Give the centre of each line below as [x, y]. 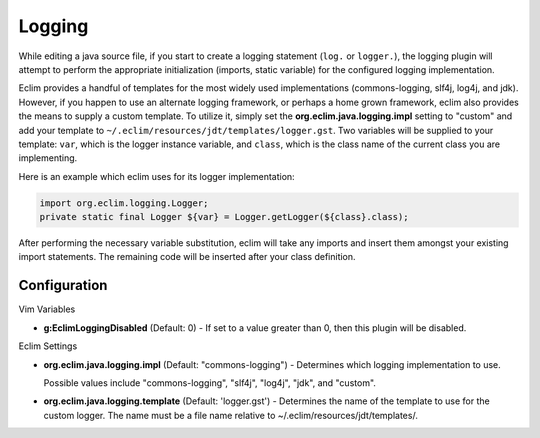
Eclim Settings [48, 346]
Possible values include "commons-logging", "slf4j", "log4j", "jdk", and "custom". [210, 382]
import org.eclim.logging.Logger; [124, 203]
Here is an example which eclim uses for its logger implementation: [156, 176]
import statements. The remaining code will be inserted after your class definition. [187, 257]
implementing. [48, 158]
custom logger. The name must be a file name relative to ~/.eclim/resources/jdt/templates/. [231, 415]
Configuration [63, 285]
